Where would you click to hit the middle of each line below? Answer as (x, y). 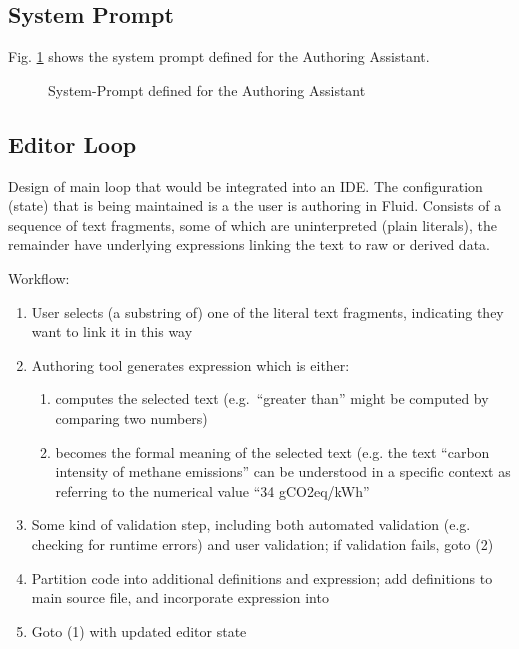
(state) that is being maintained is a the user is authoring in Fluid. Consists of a (255, 205)
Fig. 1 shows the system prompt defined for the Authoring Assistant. (219, 56)
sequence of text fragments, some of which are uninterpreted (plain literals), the (252, 224)
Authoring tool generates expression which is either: (190, 364)
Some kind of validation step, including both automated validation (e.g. (251, 524)
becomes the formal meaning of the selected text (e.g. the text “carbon (272, 451)
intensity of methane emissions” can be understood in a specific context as (283, 471)
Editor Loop (72, 143)
